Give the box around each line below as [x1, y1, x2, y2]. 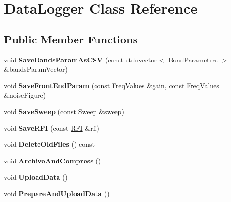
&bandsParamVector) [4, 64, 68, 74]
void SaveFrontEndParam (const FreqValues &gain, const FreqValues [4, 80, 219, 90]
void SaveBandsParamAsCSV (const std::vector [4, 54, 157, 64]
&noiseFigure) [4, 90, 46, 100]
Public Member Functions [4, 31, 137, 46]
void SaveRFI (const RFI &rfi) [4, 122, 99, 133]
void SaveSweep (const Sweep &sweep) [4, 106, 124, 116]
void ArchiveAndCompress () [4, 155, 101, 165]
